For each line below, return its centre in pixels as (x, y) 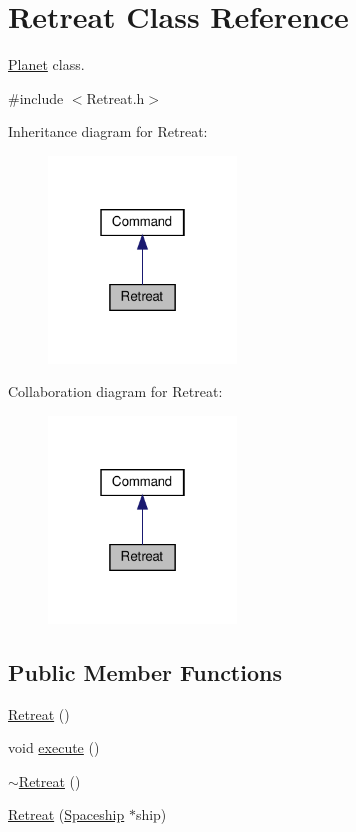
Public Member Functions (145, 671)
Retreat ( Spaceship (66, 814)
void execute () (54, 747)
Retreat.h (115, 97)
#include (36, 97)
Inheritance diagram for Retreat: (108, 131)
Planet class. (46, 64)
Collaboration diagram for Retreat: (115, 391)
